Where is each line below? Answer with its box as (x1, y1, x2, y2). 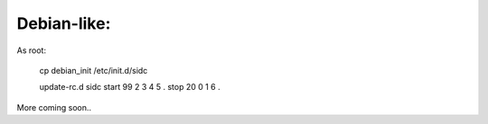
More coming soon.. (16, 102, 92, 112)
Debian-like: (16, 13, 111, 33)
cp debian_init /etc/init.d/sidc (39, 65, 148, 75)
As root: (16, 45, 47, 56)
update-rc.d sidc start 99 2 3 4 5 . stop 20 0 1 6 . (39, 82, 221, 93)
